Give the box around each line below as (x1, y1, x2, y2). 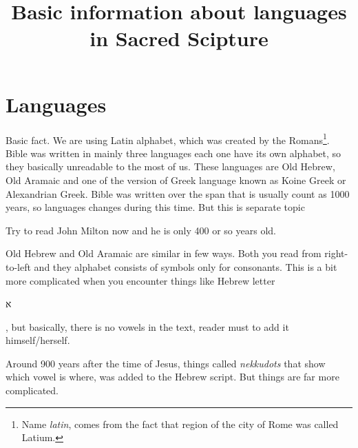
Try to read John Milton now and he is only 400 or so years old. (6, 223, 276, 237)
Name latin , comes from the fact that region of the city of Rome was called (21, 416, 339, 431)
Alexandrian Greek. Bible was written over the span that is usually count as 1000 (6, 186, 350, 201)
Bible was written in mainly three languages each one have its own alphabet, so (6, 145, 341, 160)
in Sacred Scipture (89, 24, 268, 52)
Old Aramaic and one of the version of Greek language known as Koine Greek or (6, 172, 346, 187)
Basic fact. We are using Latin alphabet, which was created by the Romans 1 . (6, 130, 330, 147)
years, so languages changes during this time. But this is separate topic (6, 200, 305, 214)
